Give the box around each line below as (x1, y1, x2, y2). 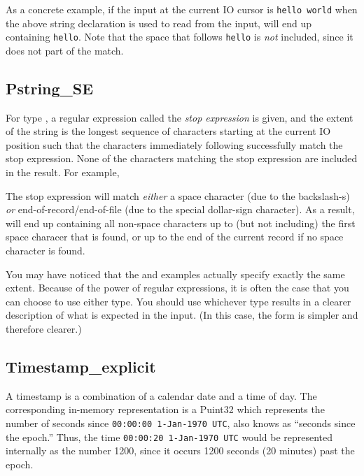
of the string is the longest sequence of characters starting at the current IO (6, 124, 331, 138)
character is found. (6, 243, 85, 258)
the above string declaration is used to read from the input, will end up (6, 15, 312, 30)
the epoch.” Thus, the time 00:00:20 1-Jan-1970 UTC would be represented (6, 429, 333, 444)
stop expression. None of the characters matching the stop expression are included (6, 151, 358, 166)
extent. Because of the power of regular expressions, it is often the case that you (6, 280, 349, 295)
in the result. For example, (6, 165, 120, 180)
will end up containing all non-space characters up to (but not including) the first (6, 215, 356, 230)
